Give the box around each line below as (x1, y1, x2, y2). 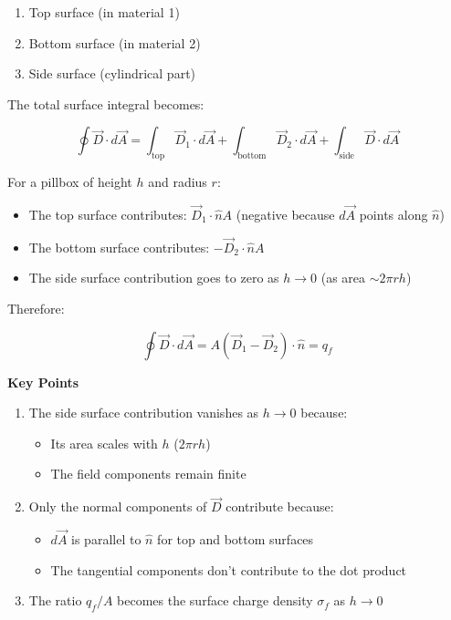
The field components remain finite (50, 464, 246, 483)
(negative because (236, 204, 335, 223)
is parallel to (71, 529, 142, 548)
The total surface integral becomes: (7, 94, 205, 113)
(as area (320, 268, 366, 287)
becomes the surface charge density (117, 591, 313, 610)
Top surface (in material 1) (28, 3, 180, 21)
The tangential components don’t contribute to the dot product (50, 560, 407, 579)
